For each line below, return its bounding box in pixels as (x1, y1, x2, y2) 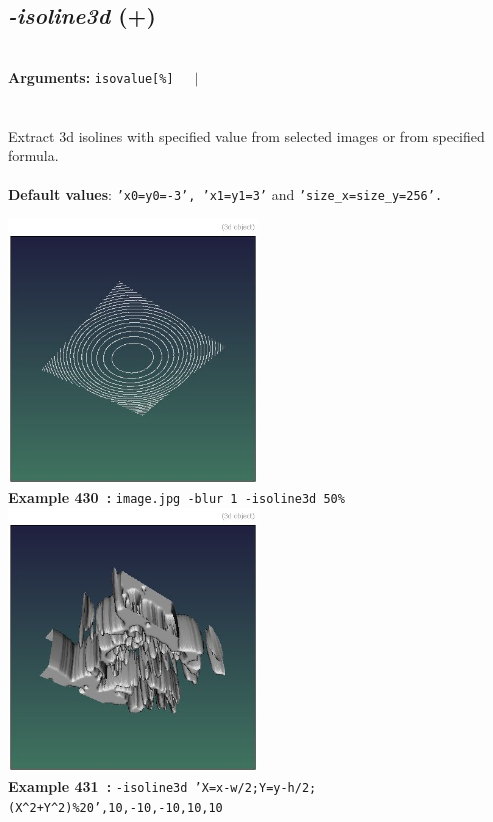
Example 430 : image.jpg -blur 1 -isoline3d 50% (8, 487, 345, 508)
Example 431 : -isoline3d (8, 776, 188, 797)
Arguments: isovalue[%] (8, 66, 174, 87)
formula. (8, 145, 59, 166)
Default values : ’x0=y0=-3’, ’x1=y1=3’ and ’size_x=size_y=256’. (8, 184, 443, 205)
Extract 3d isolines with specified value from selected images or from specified (8, 125, 485, 146)
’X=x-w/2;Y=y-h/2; (194, 781, 317, 796)
